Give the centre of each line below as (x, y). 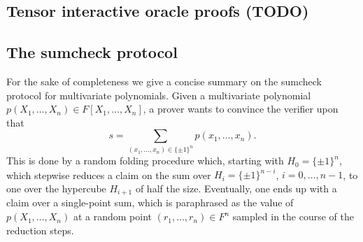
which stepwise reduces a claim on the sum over (109, 175)
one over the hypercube (56, 188)
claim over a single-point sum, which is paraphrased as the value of (150, 202)
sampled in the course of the (293, 216)
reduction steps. (40, 230)
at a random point (112, 216)
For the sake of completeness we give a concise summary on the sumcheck (164, 81)
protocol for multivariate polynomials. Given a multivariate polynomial (159, 95)
